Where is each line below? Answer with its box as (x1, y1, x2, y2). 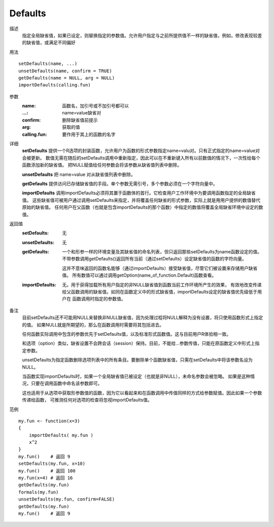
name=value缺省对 (62, 110, 101, 116)
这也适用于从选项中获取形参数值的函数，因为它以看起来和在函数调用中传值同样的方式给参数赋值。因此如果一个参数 (22, 390, 262, 396)
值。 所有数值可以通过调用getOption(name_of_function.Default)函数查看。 (62, 272, 217, 278)
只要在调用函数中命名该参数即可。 (30, 380, 102, 387)
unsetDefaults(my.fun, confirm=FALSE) (18, 496, 115, 502)
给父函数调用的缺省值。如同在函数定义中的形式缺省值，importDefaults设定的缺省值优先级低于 (62, 289, 258, 295)
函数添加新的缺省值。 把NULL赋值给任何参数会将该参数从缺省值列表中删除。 (22, 162, 182, 168)
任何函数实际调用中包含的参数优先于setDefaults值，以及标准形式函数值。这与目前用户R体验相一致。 (22, 331, 231, 337)
